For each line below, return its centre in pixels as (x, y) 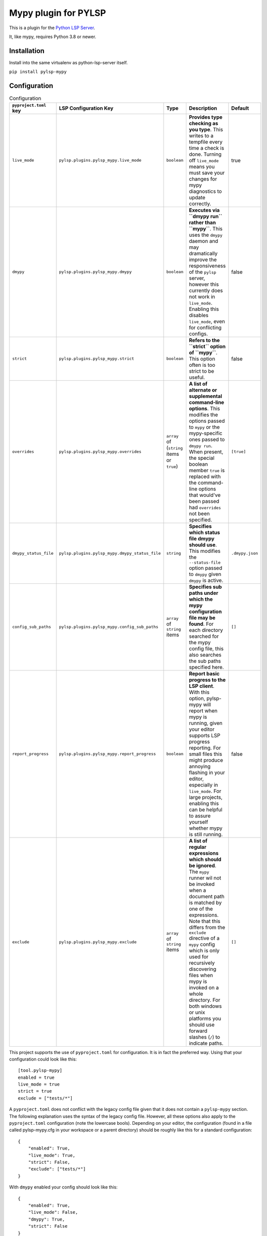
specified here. (206, 667)
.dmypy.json (245, 553)
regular (198, 847)
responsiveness (207, 265)
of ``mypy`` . (203, 353)
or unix (197, 1012)
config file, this (206, 649)
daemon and (203, 241)
